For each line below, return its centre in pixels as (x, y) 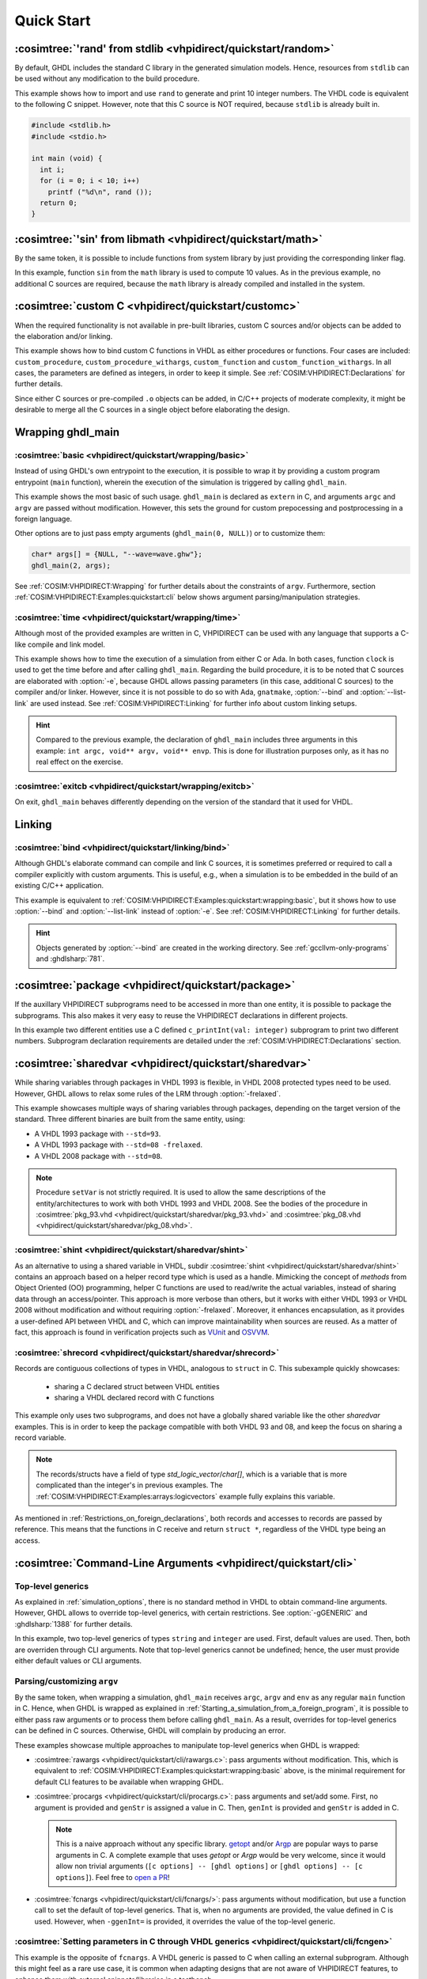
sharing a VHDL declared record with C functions (134, 1397)
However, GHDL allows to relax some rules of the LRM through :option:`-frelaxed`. (147, 1093)
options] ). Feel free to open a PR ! (113, 1877)
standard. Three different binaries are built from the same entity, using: (130, 1119)
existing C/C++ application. (59, 886)
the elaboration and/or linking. (64, 336)
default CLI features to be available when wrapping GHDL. (129, 1782)
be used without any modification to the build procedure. (107, 78)
